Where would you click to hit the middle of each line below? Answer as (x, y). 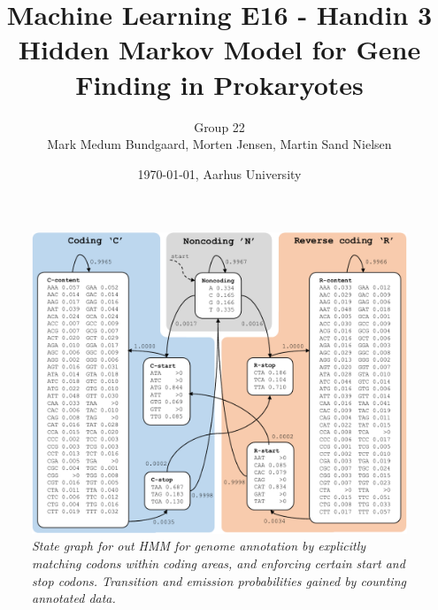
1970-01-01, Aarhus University (219, 173)
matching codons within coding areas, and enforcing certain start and (219, 563)
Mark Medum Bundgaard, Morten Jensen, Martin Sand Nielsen (219, 144)
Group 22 (219, 126)
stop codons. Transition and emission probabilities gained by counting (219, 580)
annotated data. (74, 598)
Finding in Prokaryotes (219, 84)
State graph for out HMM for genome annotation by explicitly (199, 546)
